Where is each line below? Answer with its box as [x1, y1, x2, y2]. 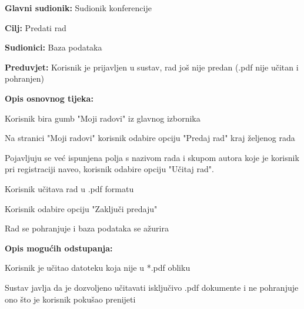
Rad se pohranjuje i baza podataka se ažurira [5, 222, 169, 234]
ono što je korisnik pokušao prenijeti [5, 293, 136, 305]
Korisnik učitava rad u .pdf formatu [5, 182, 134, 194]
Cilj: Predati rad [5, 21, 66, 33]
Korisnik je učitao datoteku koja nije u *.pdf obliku [5, 261, 191, 274]
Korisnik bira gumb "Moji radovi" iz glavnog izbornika [5, 112, 201, 124]
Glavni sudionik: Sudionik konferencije [5, 2, 152, 14]
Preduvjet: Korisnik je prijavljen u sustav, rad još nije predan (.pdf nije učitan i [5, 61, 299, 73]
